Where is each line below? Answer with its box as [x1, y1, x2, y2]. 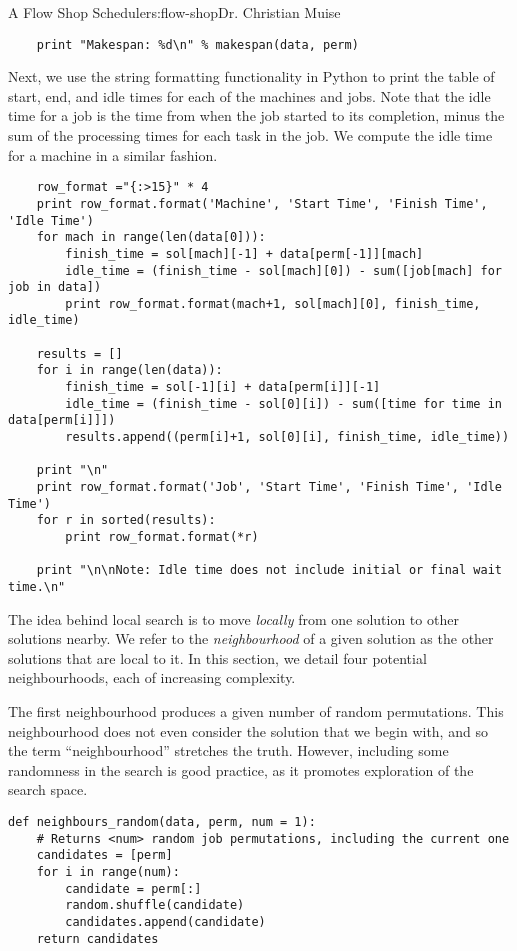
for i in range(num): [36, 864, 180, 879]
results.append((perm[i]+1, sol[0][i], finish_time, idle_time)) [65, 430, 510, 445]
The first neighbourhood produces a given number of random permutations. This [8, 701, 504, 721]
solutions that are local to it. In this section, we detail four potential [8, 647, 427, 668]
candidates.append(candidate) [65, 914, 266, 929]
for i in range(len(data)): [36, 363, 223, 378]
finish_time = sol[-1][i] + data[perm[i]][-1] [65, 380, 381, 395]
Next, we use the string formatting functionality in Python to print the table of [8, 66, 495, 87]
